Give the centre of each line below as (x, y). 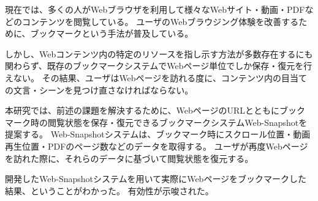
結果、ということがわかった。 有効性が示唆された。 (109, 190)
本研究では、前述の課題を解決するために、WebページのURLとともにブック (155, 110)
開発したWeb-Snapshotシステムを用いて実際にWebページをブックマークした (156, 179)
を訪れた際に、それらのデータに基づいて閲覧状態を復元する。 (129, 158)
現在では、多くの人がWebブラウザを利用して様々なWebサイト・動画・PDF (155, 9)
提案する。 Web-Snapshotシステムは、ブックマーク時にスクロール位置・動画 (158, 134)
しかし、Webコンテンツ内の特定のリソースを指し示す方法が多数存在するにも (159, 53)
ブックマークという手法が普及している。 (112, 33)
